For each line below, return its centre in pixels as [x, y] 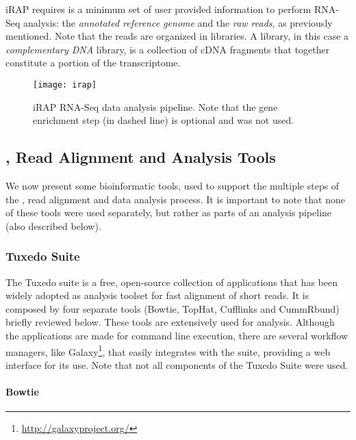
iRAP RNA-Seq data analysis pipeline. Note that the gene [155, 106]
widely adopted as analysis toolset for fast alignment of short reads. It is [157, 295]
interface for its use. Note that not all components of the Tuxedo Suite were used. [177, 364]
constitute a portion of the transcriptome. [93, 63]
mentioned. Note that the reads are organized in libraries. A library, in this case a [177, 36]
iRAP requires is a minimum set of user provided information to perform [158, 9]
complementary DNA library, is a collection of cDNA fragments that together [168, 49]
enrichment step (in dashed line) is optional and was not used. [164, 120]
